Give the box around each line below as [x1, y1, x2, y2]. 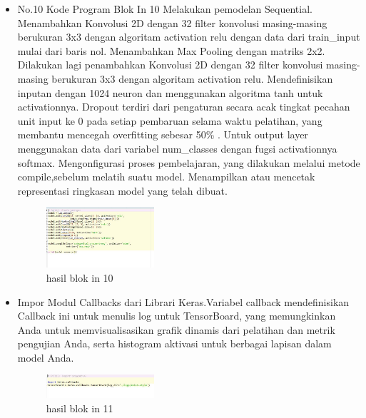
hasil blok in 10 [46, 270, 113, 285]
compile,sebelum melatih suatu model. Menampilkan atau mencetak [17, 169, 315, 184]
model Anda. [17, 350, 74, 365]
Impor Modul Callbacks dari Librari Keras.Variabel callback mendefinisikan [17, 294, 350, 309]
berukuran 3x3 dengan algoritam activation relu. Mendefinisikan [51, 71, 333, 86]
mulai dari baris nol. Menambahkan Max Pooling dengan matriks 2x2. [17, 43, 325, 58]
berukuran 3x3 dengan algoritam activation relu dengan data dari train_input [17, 29, 360, 44]
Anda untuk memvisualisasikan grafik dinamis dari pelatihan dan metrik [17, 322, 335, 337]
